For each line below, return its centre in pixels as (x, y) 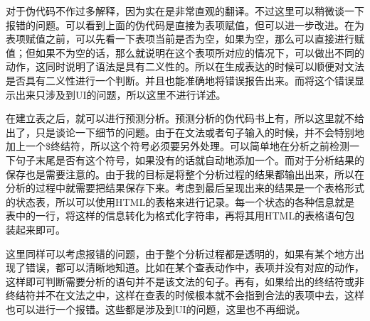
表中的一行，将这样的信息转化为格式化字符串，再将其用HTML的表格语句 (175, 216)
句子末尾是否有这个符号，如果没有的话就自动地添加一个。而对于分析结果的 (190, 159)
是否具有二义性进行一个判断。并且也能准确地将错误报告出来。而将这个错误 (180, 80)
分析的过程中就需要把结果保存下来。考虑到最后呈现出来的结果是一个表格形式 (185, 188)
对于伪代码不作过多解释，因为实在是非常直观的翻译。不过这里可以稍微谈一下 (185, 11)
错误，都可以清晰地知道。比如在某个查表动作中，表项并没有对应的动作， (195, 267)
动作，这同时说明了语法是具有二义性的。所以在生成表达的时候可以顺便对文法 (185, 66)
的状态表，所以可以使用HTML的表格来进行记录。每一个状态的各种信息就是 (180, 201)
